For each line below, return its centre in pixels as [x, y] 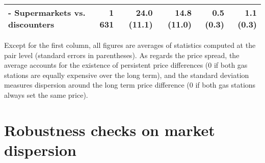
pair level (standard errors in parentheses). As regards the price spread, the [122, 55]
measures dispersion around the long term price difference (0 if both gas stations [130, 85]
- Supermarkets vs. [47, 12]
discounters [31, 24]
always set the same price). [46, 94]
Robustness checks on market [110, 130]
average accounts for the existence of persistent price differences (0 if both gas [126, 65]
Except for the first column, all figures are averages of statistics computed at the [130, 45]
